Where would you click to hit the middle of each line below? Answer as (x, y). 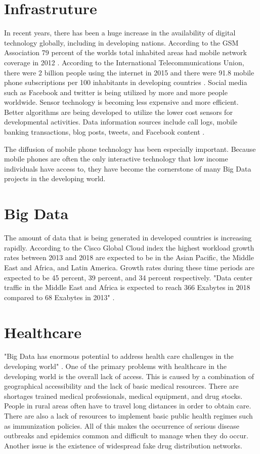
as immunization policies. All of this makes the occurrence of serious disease (122, 425)
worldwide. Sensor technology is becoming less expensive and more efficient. (121, 102)
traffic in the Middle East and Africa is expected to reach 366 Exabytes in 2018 (127, 287)
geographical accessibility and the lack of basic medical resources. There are (121, 386)
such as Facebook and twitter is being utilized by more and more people (116, 92)
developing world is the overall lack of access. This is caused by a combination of (129, 376)
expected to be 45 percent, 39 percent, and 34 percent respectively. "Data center (128, 277)
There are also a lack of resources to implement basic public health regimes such (128, 416)
